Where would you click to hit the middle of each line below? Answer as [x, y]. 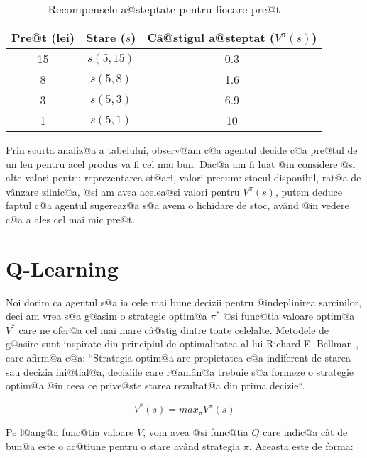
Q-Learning [62, 268]
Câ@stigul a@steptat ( [211, 37]
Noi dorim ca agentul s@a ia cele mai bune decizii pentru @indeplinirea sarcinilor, [184, 302]
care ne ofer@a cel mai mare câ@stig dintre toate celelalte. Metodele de [174, 329]
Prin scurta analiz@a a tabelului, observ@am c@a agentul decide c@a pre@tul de [182, 150]
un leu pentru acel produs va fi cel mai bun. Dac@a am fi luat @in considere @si [181, 163]
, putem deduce [308, 191]
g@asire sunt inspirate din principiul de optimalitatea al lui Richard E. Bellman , [182, 343]
